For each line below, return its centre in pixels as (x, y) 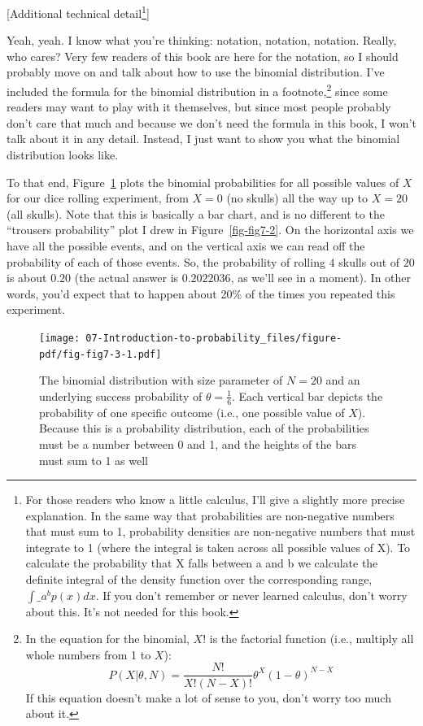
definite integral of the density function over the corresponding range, (199, 579)
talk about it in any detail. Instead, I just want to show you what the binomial (203, 139)
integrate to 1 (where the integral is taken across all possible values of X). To (218, 547)
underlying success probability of (121, 396)
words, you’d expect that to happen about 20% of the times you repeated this (201, 293)
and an (343, 380)
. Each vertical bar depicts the (307, 396)
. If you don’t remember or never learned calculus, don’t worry (251, 595)
